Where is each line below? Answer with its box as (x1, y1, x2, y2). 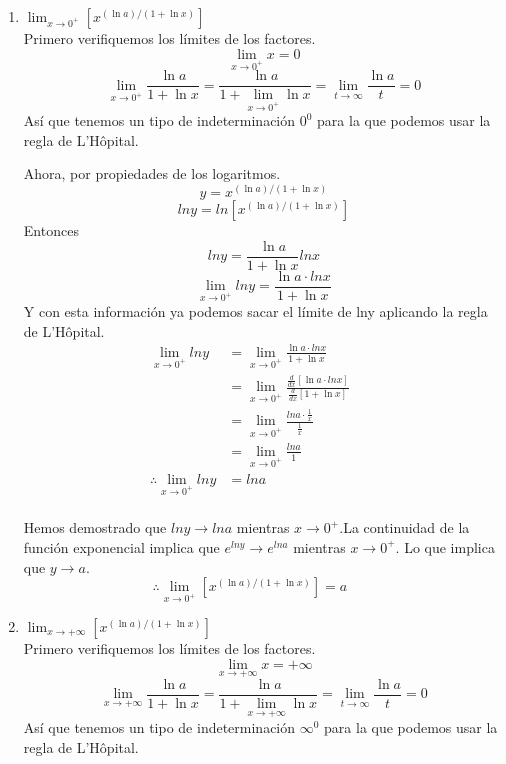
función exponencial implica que (23, 536, 220, 557)
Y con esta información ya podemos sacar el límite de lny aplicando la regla (23, 300, 488, 321)
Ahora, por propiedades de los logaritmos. (23, 163, 281, 184)
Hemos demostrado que (23, 517, 167, 538)
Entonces (23, 220, 79, 241)
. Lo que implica (395, 536, 495, 557)
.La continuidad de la (339, 517, 470, 538)
